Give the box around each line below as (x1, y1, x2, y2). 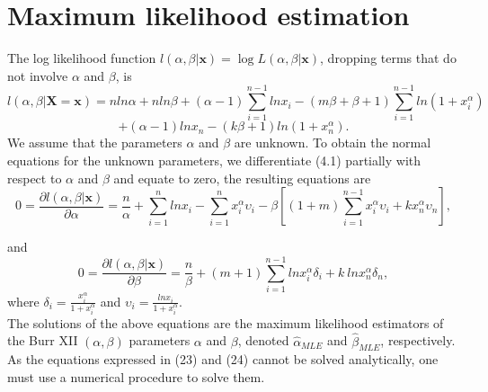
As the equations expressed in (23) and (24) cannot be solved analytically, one (7, 350, 439, 369)
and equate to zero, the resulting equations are (113, 168, 371, 187)
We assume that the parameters (7, 133, 182, 152)
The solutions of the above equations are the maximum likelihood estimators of (7, 313, 444, 332)
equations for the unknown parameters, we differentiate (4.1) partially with (7, 151, 421, 170)
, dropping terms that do (320, 49, 457, 67)
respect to (7, 168, 62, 187)
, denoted (237, 331, 289, 350)
